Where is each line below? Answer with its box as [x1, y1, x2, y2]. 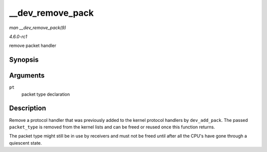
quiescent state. [9, 140, 42, 146]
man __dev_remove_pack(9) [9, 25, 66, 31]
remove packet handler [9, 42, 56, 49]
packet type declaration [21, 91, 70, 97]
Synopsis [9, 56, 39, 64]
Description [9, 104, 46, 113]
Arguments [9, 72, 45, 80]
